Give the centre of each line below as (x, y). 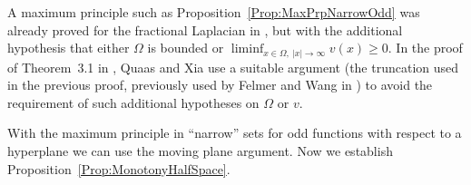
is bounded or (186, 48)
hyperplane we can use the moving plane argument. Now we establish (200, 151)
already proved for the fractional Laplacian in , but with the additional (205, 29)
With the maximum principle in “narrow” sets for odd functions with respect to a (235, 133)
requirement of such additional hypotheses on (133, 102)
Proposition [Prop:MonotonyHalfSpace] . (119, 168)
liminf (247, 49)
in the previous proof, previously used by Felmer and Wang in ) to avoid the (220, 85)
